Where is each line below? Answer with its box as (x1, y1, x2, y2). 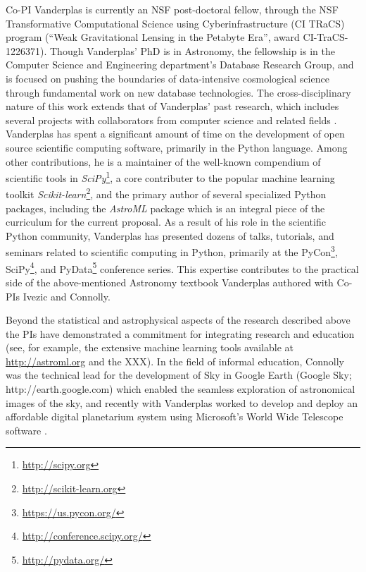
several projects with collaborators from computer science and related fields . (6, 112, 337, 127)
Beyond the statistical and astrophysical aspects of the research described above (6, 312, 351, 327)
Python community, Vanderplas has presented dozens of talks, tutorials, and (6, 228, 334, 243)
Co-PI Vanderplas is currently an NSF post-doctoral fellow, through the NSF (6, 2, 339, 16)
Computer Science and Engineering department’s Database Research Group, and (6, 57, 354, 72)
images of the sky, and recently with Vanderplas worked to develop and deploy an (6, 395, 358, 410)
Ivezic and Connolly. (23, 288, 111, 303)
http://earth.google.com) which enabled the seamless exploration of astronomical (6, 382, 355, 396)
